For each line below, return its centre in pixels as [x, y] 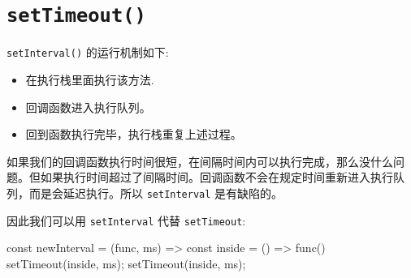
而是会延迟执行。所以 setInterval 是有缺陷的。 [156, 192]
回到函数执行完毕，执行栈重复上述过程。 [134, 134]
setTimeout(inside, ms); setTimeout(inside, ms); [126, 263]
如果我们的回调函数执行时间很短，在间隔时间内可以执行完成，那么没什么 [200, 161]
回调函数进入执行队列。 [88, 107]
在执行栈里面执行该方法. [90, 79]
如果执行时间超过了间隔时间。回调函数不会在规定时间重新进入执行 [216, 177]
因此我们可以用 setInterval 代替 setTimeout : [126, 220]
